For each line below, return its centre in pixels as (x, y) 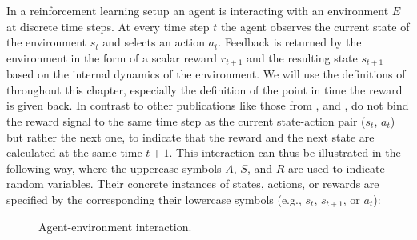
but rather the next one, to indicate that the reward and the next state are (190, 136)
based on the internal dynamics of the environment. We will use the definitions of (206, 74)
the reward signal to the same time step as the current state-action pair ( (186, 121)
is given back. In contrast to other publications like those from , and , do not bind (208, 105)
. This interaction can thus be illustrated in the (285, 152)
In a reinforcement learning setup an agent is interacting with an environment (198, 10)
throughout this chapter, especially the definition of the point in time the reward (204, 89)
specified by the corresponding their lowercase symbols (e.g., (154, 199)
